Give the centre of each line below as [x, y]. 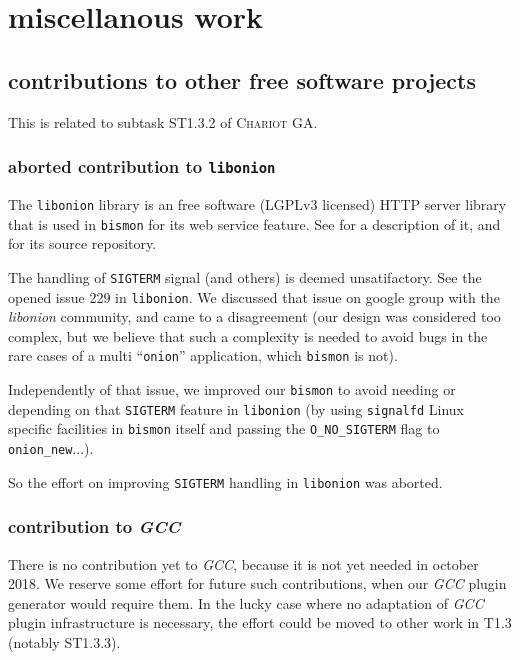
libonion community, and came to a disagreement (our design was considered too [254, 316]
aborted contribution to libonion [142, 166]
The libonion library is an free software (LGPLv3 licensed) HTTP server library [257, 203]
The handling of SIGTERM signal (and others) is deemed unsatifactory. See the [245, 276]
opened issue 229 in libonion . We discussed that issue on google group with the [254, 296]
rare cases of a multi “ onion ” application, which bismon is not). [203, 355]
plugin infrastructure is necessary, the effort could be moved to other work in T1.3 [260, 622]
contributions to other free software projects [242, 79]
